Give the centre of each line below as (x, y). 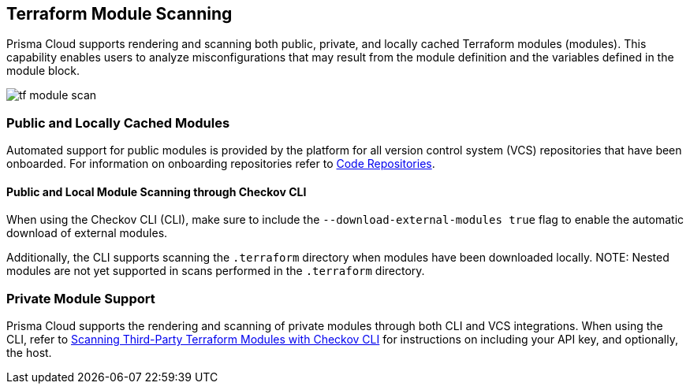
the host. (29, 353)
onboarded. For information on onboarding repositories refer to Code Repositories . (221, 164)
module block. (43, 71)
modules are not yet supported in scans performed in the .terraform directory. (216, 271)
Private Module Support (81, 298)
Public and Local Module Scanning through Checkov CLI (157, 191)
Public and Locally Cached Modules (118, 123)
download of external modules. (87, 233)
